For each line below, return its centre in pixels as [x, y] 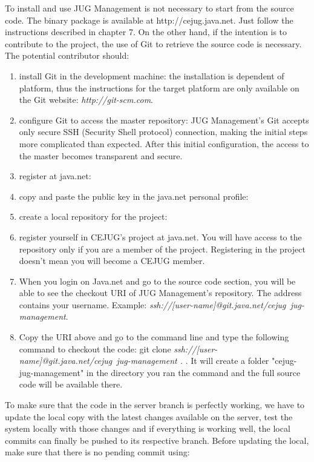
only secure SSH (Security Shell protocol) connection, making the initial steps [163, 132]
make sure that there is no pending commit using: [97, 452]
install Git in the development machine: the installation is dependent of [152, 75]
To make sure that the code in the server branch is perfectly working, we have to [155, 405]
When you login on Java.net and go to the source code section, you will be [157, 281]
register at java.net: [55, 176]
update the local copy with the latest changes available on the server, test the [149, 416]
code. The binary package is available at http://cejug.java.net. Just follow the [149, 20]
